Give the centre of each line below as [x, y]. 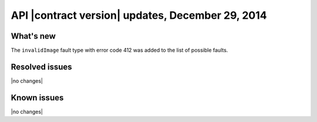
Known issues [37, 98]
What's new [33, 36]
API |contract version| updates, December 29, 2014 [139, 15]
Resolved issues [42, 67]
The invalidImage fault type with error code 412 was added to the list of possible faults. [119, 50]
